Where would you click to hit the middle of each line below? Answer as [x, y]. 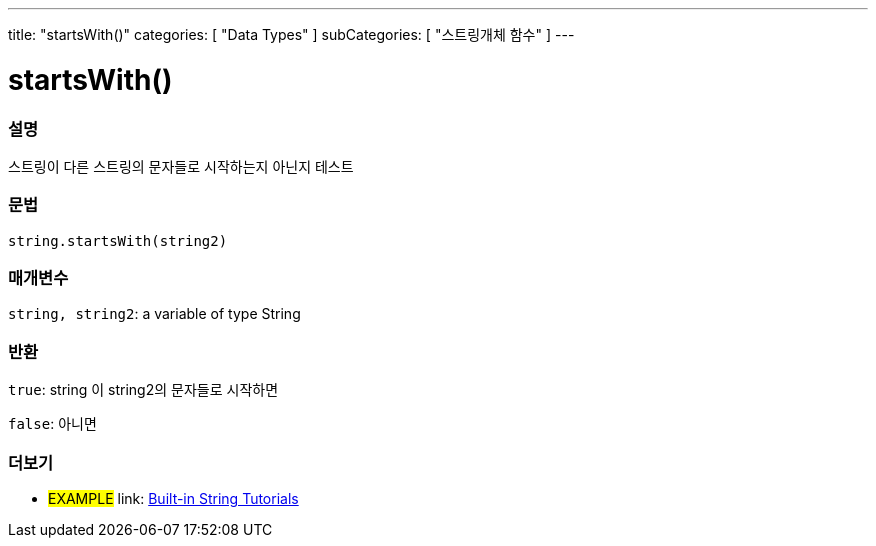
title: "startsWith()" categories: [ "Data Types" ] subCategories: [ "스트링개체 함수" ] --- [291, 34]
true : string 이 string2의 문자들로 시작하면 [143, 390]
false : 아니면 [52, 424]
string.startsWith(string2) [118, 240]
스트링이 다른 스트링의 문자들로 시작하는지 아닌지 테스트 [181, 166]
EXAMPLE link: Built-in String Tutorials [173, 498]
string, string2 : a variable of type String [154, 314]
